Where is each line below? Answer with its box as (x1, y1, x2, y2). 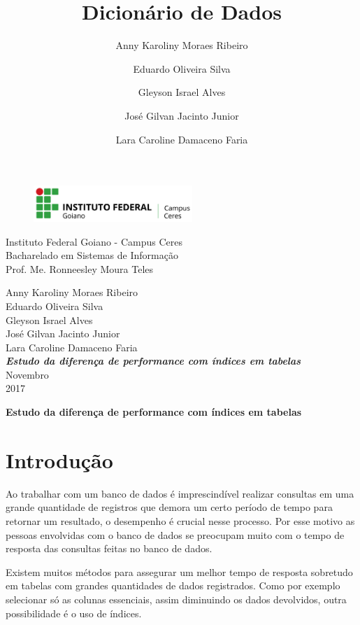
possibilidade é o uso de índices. (6, 605, 142, 620)
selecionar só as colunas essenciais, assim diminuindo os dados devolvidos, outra (6, 591, 347, 606)
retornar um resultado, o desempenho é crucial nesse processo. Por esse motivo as (6, 513, 355, 528)
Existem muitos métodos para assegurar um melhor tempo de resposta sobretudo (6, 564, 353, 579)
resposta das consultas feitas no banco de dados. (6, 541, 213, 556)
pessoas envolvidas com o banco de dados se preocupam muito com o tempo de (6, 527, 345, 542)
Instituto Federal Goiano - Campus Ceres (6, 234, 182, 248)
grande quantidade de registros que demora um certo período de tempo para (6, 500, 333, 514)
